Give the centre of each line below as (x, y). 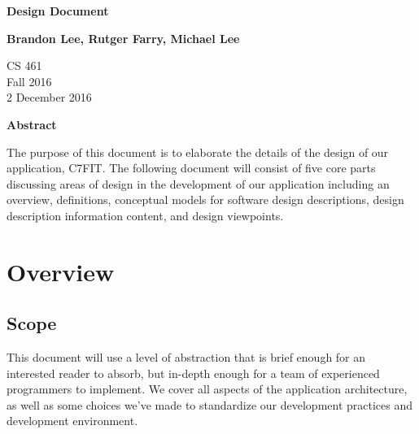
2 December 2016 (49, 97)
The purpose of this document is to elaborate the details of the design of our (198, 152)
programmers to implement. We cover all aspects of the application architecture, (207, 389)
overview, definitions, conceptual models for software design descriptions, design (205, 200)
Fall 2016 (29, 81)
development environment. (72, 421)
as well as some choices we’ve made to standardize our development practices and (210, 404)
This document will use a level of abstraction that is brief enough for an (186, 357)
